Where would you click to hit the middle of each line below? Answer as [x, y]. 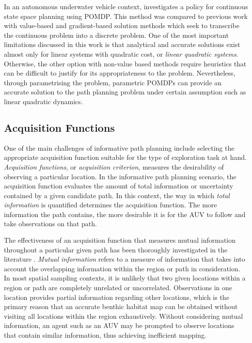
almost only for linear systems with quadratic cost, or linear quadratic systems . [121, 54]
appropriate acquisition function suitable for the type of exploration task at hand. [125, 157]
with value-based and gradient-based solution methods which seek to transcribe [122, 25]
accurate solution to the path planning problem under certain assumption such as [125, 92]
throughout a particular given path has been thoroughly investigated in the [116, 249]
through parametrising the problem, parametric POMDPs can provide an [113, 82]
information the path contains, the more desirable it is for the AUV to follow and [125, 214]
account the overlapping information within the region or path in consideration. [122, 268]
